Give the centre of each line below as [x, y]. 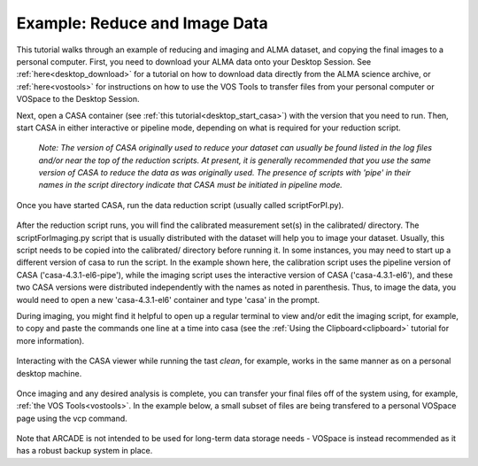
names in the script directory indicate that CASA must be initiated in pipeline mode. [190, 185]
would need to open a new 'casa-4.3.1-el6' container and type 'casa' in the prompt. [168, 299]
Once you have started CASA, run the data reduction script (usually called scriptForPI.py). [180, 205]
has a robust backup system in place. [85, 451]
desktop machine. [49, 373]
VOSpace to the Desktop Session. [78, 99]
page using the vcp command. [72, 418]
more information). [50, 340]
